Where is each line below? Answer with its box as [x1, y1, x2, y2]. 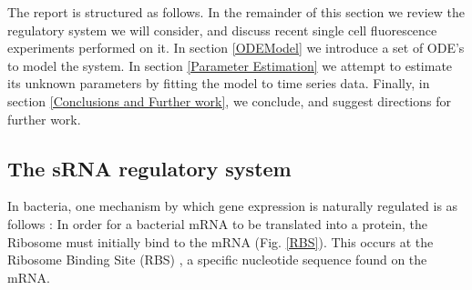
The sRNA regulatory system [7, 154, 292, 182]
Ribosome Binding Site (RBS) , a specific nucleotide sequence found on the [7, 250, 427, 269]
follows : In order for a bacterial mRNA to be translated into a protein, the [7, 214, 428, 233]
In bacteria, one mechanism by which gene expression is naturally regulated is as [7, 196, 458, 215]
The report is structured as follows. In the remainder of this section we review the [7, 3, 465, 21]
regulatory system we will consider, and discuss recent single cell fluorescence [7, 20, 437, 39]
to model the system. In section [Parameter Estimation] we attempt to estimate [7, 55, 453, 75]
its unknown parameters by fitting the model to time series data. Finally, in [7, 74, 430, 93]
